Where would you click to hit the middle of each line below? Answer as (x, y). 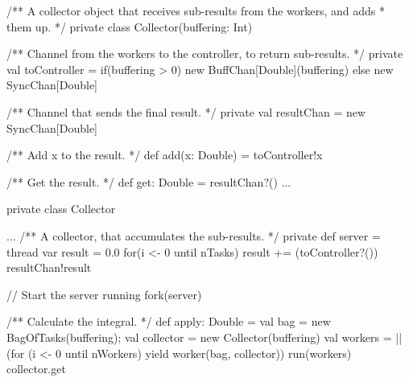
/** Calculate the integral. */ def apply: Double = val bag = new (169, 321)
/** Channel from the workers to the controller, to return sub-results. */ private (205, 53)
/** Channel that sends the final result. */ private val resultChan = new (186, 111)
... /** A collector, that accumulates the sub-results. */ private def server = (194, 235)
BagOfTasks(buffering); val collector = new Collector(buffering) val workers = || (204, 337)
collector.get (36, 369)
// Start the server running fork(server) (104, 294)
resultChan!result (49, 267)
